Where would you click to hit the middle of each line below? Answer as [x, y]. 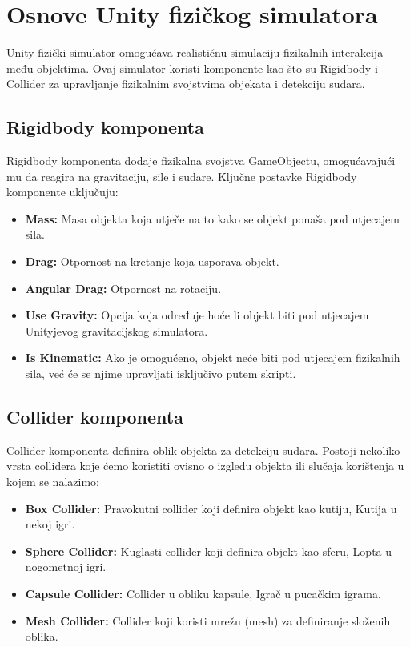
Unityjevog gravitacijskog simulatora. [117, 330]
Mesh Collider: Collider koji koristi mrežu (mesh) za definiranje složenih [208, 620]
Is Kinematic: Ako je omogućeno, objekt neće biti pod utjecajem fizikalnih [213, 358]
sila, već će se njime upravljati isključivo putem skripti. [161, 374]
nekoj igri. [50, 524]
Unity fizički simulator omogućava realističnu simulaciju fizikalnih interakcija [195, 52]
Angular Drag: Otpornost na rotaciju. [123, 288]
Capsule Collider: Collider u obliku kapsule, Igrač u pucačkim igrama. [203, 593]
